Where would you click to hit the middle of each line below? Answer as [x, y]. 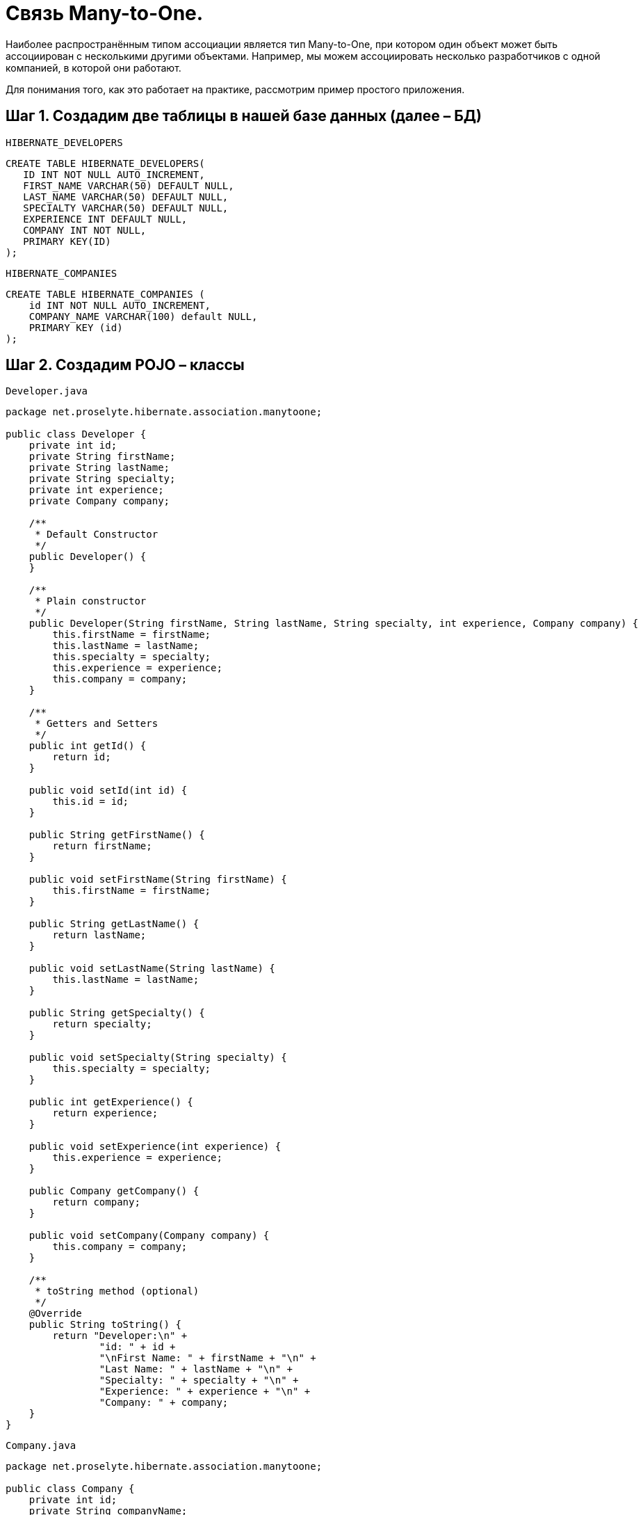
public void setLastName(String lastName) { [152, 969]
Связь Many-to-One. [105, 13]
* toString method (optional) [117, 1291]
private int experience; [96, 490]
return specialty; [102, 1024]
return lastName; [99, 935]
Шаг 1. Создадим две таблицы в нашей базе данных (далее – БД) [244, 116]
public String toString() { [105, 1325]
